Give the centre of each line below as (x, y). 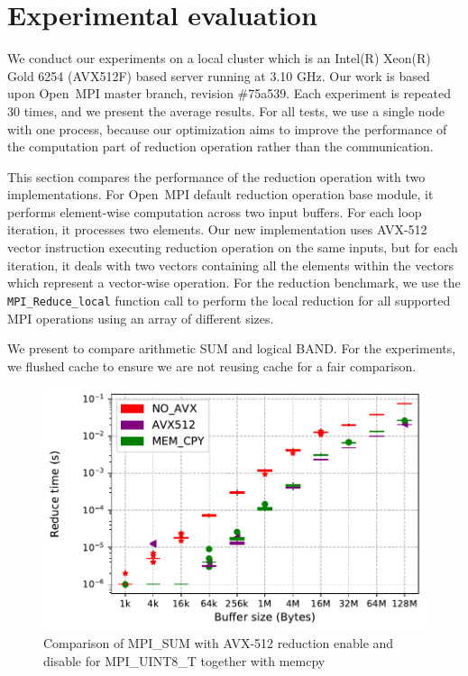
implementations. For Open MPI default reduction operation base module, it (220, 194)
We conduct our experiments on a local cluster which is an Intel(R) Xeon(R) (219, 58)
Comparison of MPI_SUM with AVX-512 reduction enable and (219, 643)
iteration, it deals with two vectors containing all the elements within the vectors (231, 265)
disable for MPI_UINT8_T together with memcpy (184, 660)
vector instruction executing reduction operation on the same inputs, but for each (233, 247)
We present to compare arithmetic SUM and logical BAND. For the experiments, (232, 348)
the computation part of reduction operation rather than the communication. (220, 146)
